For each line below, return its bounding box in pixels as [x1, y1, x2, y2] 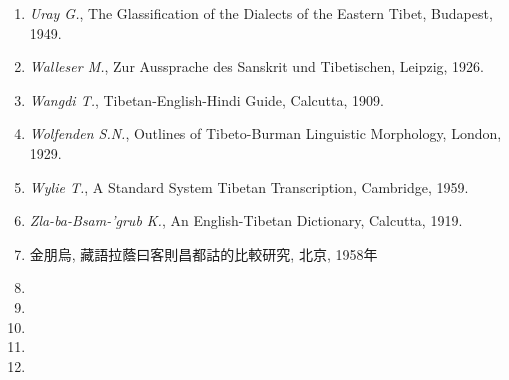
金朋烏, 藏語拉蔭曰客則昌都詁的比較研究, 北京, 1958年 [29, 243, 378, 264]
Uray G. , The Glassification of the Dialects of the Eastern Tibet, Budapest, [29, 3, 493, 23]
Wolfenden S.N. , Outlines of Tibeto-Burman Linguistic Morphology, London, [29, 123, 502, 144]
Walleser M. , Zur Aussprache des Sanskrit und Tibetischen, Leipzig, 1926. [29, 56, 484, 77]
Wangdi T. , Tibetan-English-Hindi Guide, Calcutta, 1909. [29, 89, 384, 110]
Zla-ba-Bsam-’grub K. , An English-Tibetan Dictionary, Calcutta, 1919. [29, 210, 463, 231]
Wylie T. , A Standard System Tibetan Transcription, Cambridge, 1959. [29, 176, 469, 197]
